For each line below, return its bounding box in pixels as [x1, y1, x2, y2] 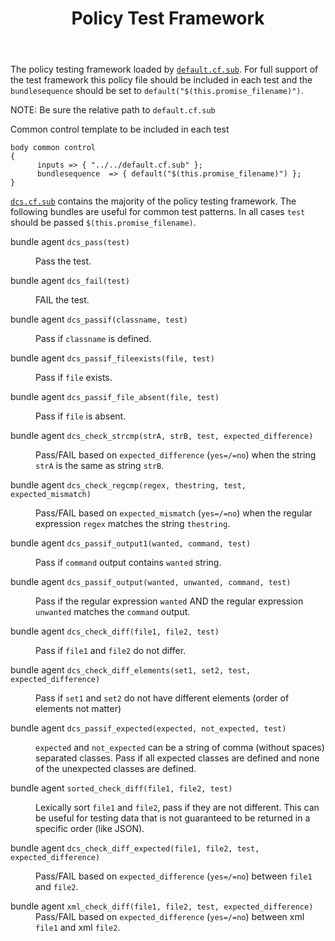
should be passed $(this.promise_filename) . [10, 217, 197, 229]
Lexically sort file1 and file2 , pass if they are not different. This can [35, 802, 320, 814]
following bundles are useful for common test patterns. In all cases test [10, 206, 306, 218]
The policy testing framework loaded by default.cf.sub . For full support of [10, 63, 319, 76]
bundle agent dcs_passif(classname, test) [10, 313, 188, 326]
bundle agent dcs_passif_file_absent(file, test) [10, 391, 220, 403]
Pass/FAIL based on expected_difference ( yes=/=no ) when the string [35, 449, 317, 461]
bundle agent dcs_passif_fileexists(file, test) [10, 352, 215, 364]
